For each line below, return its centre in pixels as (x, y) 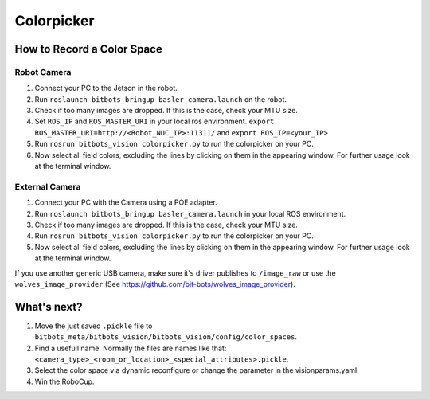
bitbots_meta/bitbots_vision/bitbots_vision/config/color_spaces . (166, 337)
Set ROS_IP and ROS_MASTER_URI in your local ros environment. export (154, 121)
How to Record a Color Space (88, 49)
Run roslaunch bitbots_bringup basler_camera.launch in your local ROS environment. (190, 213)
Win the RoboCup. (64, 381)
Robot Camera (43, 72)
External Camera (48, 186)
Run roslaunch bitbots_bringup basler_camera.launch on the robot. (160, 99)
